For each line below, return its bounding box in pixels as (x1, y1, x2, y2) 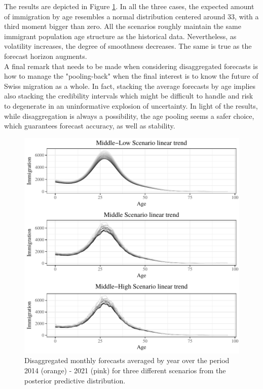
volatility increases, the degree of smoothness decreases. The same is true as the (4, 41, 252, 51)
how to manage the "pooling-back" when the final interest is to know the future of (4, 71, 258, 81)
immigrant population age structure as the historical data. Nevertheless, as (4, 30, 237, 41)
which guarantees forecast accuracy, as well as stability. (4, 120, 175, 131)
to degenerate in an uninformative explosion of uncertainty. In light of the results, (4, 100, 258, 111)
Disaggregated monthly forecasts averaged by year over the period (24, 355, 230, 366)
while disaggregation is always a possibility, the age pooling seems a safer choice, (4, 110, 254, 121)
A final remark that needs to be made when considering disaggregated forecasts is (4, 60, 258, 71)
